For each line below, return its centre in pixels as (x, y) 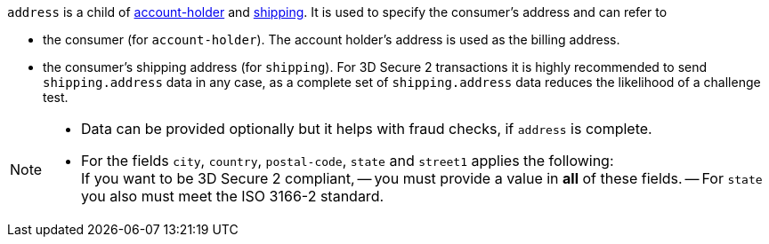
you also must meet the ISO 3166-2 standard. (233, 196)
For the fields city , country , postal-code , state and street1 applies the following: (348, 161)
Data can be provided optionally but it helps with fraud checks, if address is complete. (367, 129)
